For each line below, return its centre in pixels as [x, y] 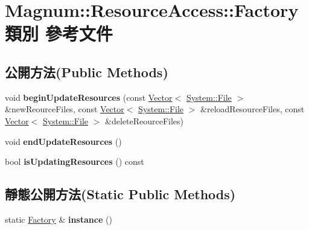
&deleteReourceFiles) [144, 120]
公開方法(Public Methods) [87, 72]
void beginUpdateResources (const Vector [89, 97]
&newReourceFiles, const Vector [65, 109]
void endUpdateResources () [63, 141]
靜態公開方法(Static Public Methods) [120, 194]
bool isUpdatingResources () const [75, 161]
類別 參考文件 [59, 34]
